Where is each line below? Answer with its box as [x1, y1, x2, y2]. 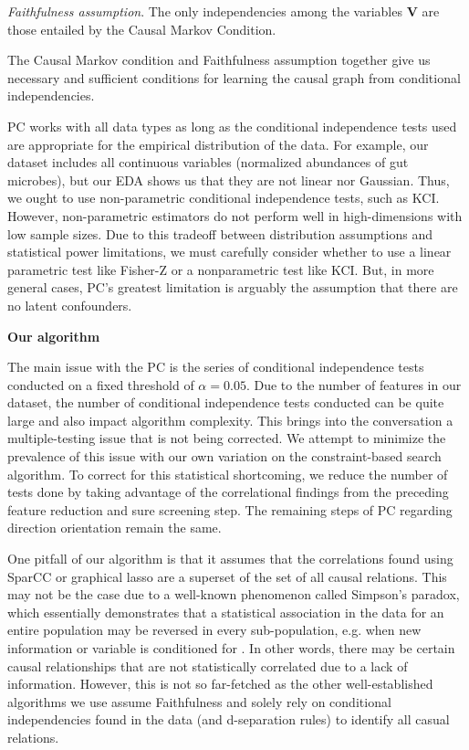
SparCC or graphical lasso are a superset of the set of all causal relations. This [7, 566, 447, 586]
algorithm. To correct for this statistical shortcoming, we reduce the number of [7, 464, 448, 483]
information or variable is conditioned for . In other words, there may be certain [7, 639, 455, 657]
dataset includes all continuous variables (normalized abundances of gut [7, 153, 409, 172]
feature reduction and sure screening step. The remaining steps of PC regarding [7, 500, 453, 519]
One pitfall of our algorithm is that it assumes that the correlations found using [7, 549, 453, 568]
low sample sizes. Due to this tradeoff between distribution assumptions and [7, 224, 433, 243]
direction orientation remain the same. [7, 518, 222, 537]
